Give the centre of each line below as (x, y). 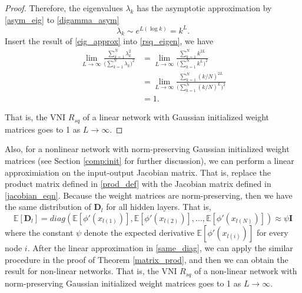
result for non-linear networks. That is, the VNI (91, 271)
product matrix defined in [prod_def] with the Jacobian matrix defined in (138, 184)
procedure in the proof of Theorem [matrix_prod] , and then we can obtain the (147, 259)
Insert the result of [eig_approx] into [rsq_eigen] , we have (109, 41)
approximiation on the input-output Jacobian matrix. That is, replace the (138, 172)
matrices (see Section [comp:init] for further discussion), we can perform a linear (150, 160)
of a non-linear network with (246, 271)
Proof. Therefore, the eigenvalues (64, 8)
